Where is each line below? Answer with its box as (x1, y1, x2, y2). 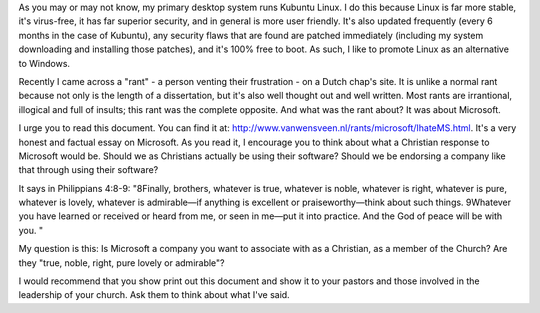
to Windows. (18, 57, 70, 69)
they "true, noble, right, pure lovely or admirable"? (18, 256, 225, 269)
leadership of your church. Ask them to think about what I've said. (18, 289, 290, 301)
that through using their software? (18, 164, 159, 176)
